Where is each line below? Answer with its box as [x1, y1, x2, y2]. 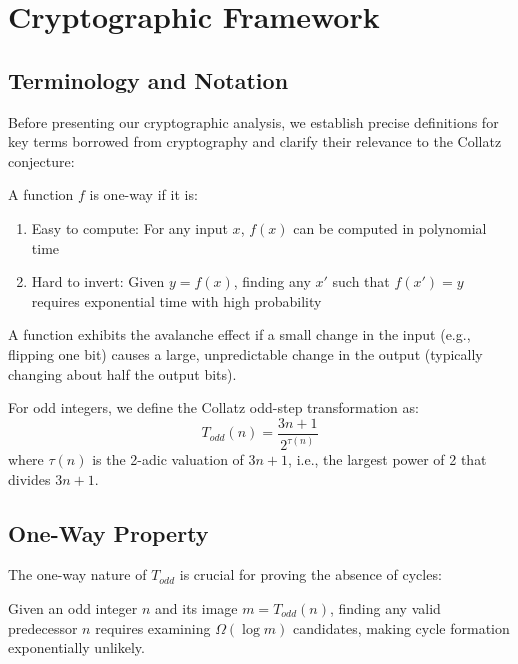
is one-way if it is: [89, 184, 198, 205]
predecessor [8, 617, 78, 638]
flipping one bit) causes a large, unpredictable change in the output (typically [8, 343, 483, 364]
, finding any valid [329, 598, 441, 619]
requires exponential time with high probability [31, 290, 322, 311]
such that [332, 271, 390, 292]
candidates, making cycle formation [293, 617, 510, 638]
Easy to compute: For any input [31, 217, 228, 238]
